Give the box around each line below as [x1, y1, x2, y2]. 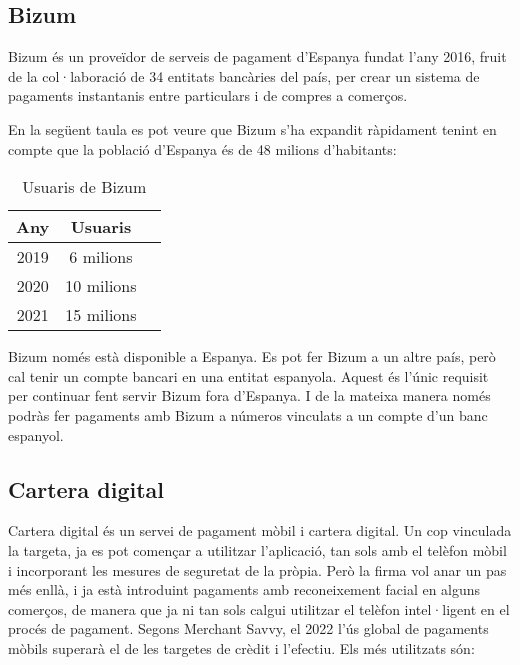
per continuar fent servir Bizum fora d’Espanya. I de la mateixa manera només [8, 385, 491, 406]
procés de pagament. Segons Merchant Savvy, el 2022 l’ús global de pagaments [8, 618, 489, 639]
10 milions [65, 274, 137, 298]
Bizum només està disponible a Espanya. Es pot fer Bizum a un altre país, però [8, 346, 496, 367]
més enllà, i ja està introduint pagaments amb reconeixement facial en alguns [8, 579, 481, 600]
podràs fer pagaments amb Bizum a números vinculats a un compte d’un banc [8, 404, 488, 425]
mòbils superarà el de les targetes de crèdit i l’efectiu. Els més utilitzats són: [8, 637, 475, 658]
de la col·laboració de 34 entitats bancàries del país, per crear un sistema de [8, 65, 480, 86]
